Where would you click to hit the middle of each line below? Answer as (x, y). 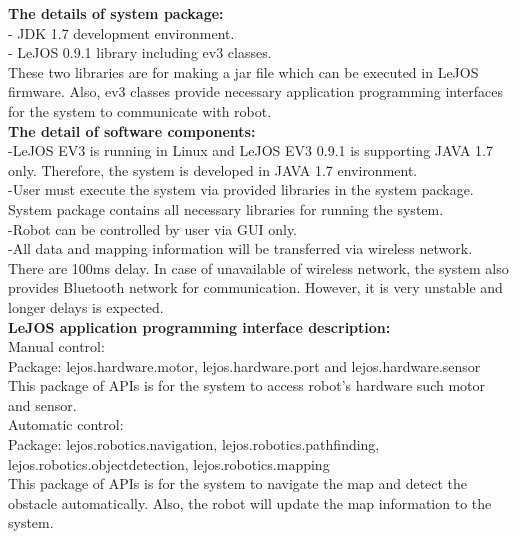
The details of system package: (116, 13)
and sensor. (42, 404)
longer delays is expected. (86, 306)
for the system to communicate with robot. (140, 110)
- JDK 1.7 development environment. (121, 32)
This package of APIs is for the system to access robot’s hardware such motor (247, 385)
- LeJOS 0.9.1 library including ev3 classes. (140, 52)
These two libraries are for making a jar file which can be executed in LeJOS (243, 71)
